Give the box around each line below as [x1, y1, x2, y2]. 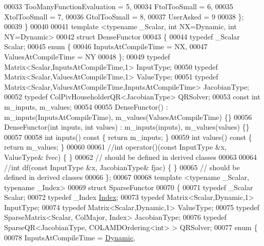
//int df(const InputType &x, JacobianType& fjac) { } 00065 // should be [4, 161, 240, 172]
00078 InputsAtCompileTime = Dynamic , [4, 232, 135, 242]
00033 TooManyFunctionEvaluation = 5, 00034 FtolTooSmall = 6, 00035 [4, 1, 233, 11]
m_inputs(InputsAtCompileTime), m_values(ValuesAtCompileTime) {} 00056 [4, 111, 252, 122]
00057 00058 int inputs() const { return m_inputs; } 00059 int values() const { [4, 131, 252, 142]
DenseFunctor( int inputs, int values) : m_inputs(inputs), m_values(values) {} [4, 121, 250, 132]
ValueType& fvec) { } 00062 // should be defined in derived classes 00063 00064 [4, 151, 257, 162]
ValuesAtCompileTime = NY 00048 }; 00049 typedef [4, 51, 170, 61]
